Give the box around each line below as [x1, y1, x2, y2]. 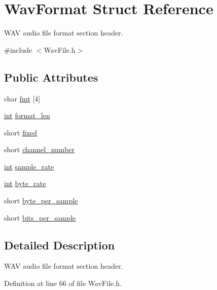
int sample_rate [4, 161, 54, 171]
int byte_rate [4, 178, 46, 189]
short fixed [4, 127, 38, 137]
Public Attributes [4, 69, 98, 85]
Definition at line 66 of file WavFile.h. [4, 278, 122, 288]
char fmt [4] [4, 93, 41, 103]
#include [4, 44, 32, 55]
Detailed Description [4, 237, 115, 252]
